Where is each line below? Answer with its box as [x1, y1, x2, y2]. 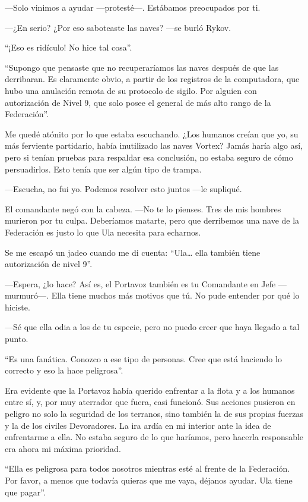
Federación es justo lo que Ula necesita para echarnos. [5, 225, 201, 238]
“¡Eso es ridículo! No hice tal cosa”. [5, 41, 132, 54]
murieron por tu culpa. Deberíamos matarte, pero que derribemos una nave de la [5, 214, 300, 227]
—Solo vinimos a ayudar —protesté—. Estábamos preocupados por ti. [5, 1, 261, 13]
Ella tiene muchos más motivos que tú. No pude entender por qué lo [51, 289, 300, 302]
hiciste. [5, 300, 30, 313]
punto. [5, 332, 28, 345]
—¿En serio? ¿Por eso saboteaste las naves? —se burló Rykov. [5, 21, 231, 33]
